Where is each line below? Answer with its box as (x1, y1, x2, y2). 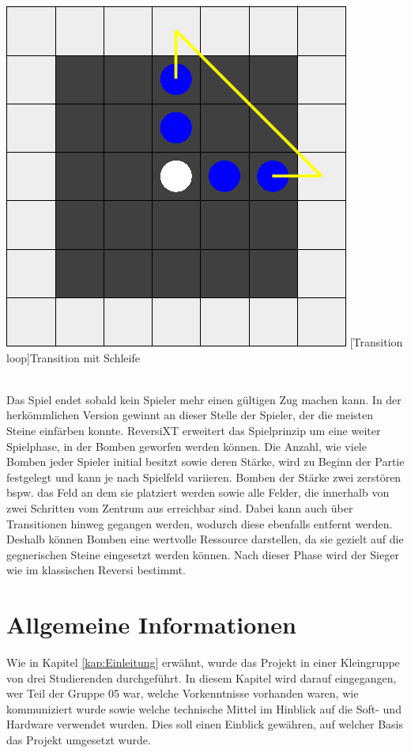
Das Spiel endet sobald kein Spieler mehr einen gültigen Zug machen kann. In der (6, 391, 402, 407)
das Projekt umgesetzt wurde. (6, 732, 151, 747)
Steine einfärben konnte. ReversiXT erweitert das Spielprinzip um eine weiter (6, 422, 381, 438)
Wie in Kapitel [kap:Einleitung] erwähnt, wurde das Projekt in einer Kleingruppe (6, 654, 400, 671)
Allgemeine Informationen (6, 608, 296, 641)
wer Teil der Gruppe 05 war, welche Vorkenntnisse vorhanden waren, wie (6, 685, 359, 702)
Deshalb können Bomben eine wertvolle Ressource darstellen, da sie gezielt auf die (6, 531, 404, 547)
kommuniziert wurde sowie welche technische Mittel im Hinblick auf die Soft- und (6, 700, 402, 717)
